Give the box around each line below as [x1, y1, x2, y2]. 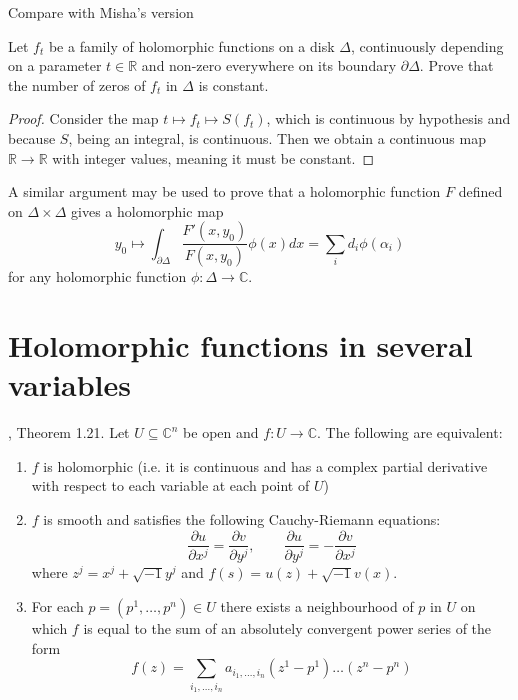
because [8, 127, 56, 148]
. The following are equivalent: [317, 422, 503, 443]
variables [8, 364, 132, 405]
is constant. [198, 74, 269, 95]
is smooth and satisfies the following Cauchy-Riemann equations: [43, 508, 441, 529]
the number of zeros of [8, 74, 146, 95]
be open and [183, 422, 259, 443]
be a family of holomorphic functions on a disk [48, 35, 335, 56]
